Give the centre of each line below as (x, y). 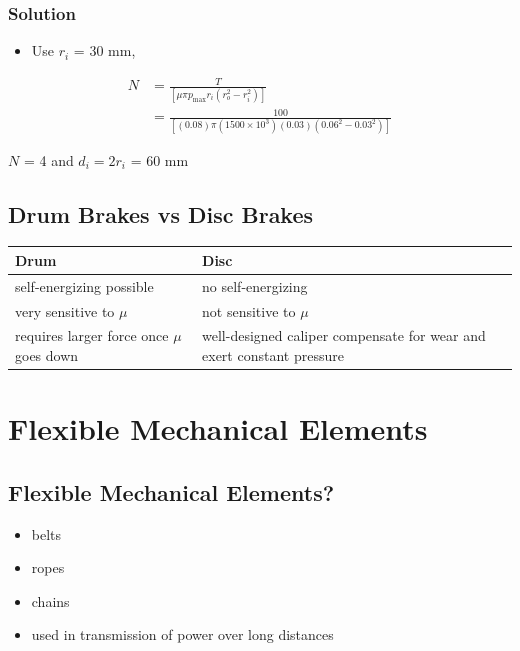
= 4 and (48, 159)
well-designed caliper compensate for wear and (344, 335)
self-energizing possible (84, 285)
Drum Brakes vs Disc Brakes (161, 213)
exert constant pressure (273, 354)
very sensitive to (65, 310)
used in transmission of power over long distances (182, 634)
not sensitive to (249, 310)
